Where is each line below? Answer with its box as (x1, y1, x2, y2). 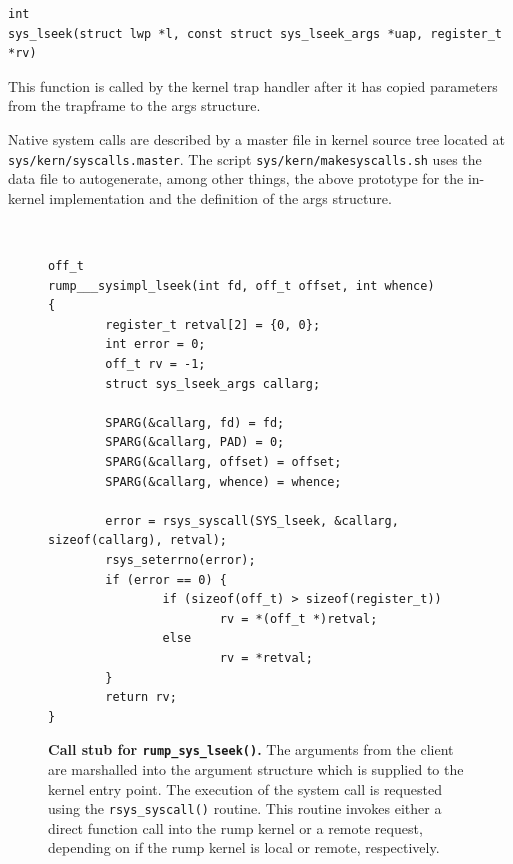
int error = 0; (105, 337, 206, 352)
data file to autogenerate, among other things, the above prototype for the (8, 168, 464, 189)
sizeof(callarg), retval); (48, 533, 227, 548)
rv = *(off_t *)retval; (219, 611, 378, 626)
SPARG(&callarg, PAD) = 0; (105, 435, 285, 450)
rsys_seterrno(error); (105, 552, 256, 567)
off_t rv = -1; (105, 357, 206, 372)
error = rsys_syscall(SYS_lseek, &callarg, (105, 513, 399, 528)
